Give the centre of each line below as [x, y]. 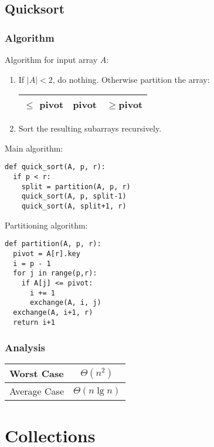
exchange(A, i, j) [65, 303]
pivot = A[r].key [47, 253]
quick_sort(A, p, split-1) [74, 196]
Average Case [37, 391]
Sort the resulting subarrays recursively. [90, 128]
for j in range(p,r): [55, 273]
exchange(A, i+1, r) [53, 312]
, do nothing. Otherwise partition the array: [131, 79]
